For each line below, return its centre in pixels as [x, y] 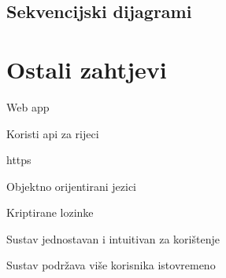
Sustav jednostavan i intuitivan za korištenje [113, 238]
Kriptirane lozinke [50, 212]
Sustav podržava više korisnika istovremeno [111, 265]
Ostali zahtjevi [87, 69]
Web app [28, 106]
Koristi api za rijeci [53, 133]
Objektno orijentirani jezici [72, 186]
